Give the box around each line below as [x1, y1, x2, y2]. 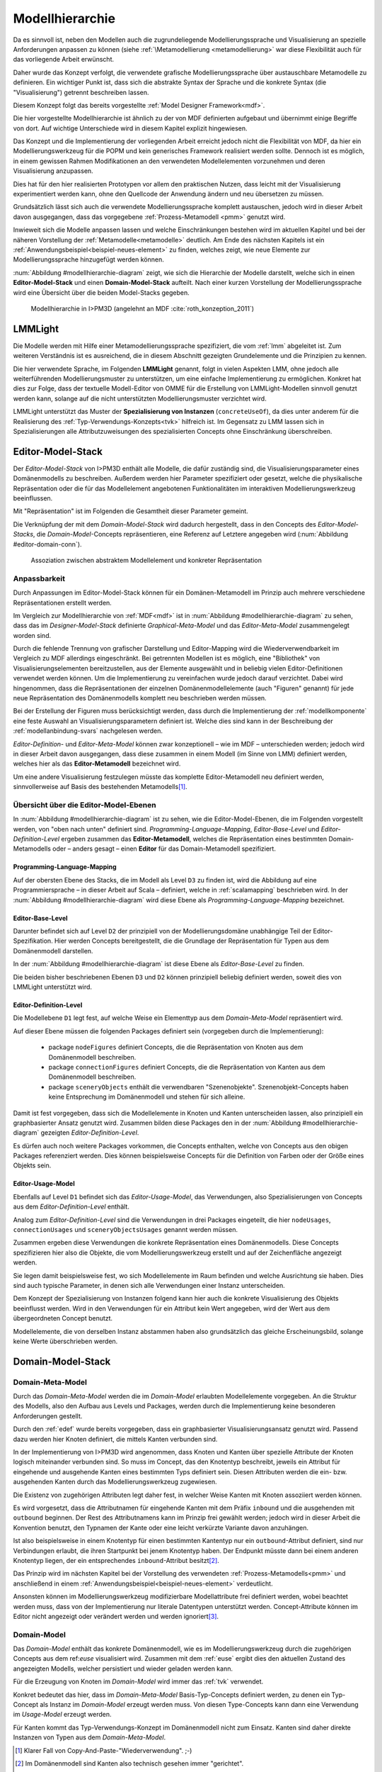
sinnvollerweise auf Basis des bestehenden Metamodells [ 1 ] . [13, 783, 187, 791]
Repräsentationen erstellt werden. [13, 598, 112, 607]
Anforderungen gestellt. [13, 1411, 83, 1420]
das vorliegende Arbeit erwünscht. [13, 55, 115, 64]
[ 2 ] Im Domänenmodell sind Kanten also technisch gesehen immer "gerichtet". [15, 1759, 244, 1768]
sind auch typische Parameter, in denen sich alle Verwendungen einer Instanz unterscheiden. [13, 1281, 286, 1289]
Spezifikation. [13, 936, 53, 946]
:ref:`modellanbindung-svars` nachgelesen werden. [13, 727, 163, 735]
